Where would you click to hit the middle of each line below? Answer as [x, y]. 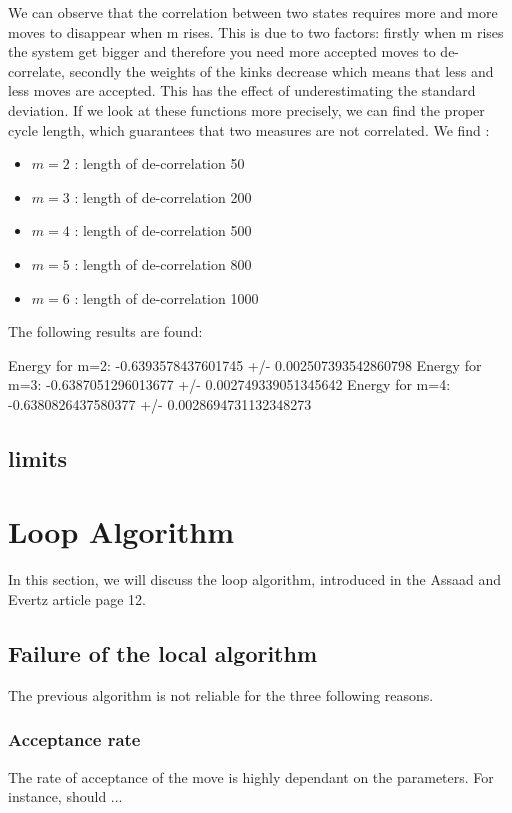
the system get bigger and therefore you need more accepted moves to [222, 51]
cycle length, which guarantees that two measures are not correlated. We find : [249, 129]
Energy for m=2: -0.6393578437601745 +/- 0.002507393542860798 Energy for [245, 364]
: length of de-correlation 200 [163, 196]
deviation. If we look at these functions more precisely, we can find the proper [246, 109]
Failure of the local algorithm [163, 652]
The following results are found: [105, 331]
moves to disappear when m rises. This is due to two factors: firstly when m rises [256, 31]
